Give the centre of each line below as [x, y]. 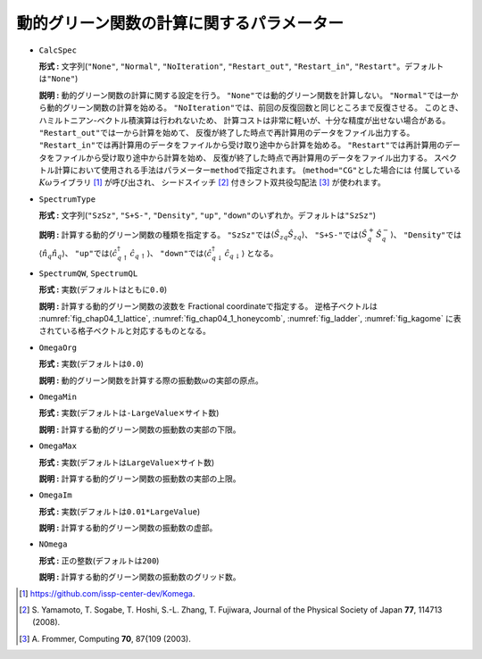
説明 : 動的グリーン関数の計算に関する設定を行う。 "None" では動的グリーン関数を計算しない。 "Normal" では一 [245, 95]
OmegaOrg [58, 347]
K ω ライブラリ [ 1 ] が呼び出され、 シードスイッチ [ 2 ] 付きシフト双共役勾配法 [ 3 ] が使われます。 [212, 182]
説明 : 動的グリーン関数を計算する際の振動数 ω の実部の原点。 [151, 380]
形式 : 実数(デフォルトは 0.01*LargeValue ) [120, 511]
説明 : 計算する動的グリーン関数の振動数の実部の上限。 [140, 479]
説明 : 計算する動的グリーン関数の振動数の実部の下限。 [140, 430]
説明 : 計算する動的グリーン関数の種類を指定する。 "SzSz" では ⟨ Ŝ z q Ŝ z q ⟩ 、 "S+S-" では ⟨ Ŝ [203, 235]
